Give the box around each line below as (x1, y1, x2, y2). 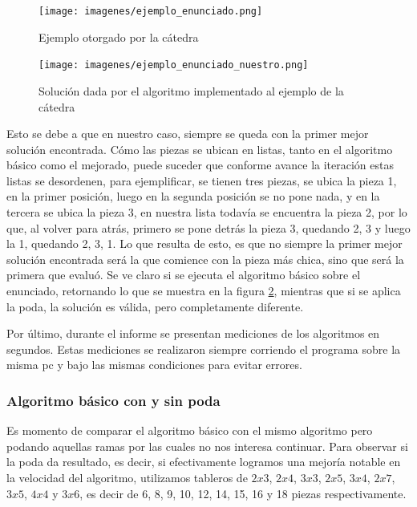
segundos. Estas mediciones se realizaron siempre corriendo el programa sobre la (6, 340, 401, 357)
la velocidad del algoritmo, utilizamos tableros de (6, 469, 248, 485)
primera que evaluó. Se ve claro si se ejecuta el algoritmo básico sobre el (6, 266, 361, 283)
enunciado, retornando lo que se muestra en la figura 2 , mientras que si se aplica (6, 282, 401, 299)
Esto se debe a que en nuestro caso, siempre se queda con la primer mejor (6, 125, 369, 142)
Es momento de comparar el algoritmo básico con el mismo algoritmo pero (6, 422, 373, 439)
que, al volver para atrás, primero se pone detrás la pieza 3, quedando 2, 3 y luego (6, 219, 411, 236)
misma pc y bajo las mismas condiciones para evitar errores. (6, 356, 302, 373)
